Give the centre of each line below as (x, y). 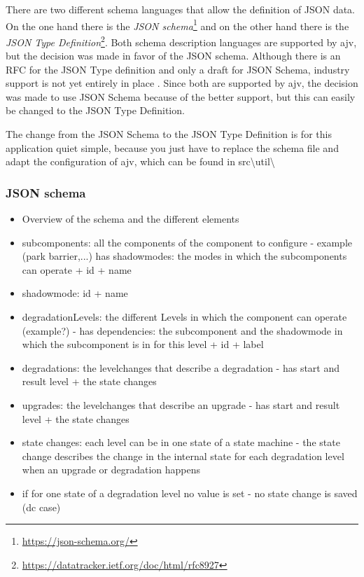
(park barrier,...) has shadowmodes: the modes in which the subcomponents (184, 256)
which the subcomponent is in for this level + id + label (143, 344)
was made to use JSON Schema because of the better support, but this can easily (181, 96)
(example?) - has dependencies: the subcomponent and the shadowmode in (182, 330)
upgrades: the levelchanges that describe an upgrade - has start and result (181, 405)
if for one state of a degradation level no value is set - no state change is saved (190, 493)
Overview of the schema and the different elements (131, 219)
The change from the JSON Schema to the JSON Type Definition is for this (169, 134)
